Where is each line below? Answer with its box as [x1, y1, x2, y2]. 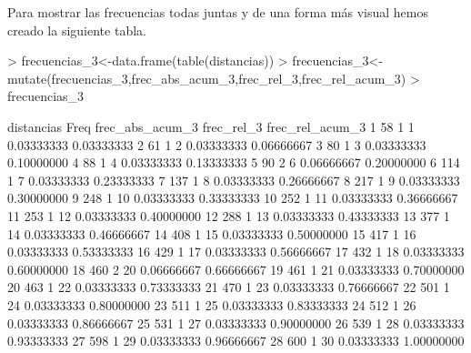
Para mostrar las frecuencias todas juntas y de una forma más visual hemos [7, 3, 428, 21]
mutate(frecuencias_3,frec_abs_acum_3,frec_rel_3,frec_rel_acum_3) [7, 68, 406, 87]
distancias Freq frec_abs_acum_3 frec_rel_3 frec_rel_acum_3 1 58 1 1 [7, 116, 415, 136]
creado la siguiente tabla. [7, 20, 146, 39]
